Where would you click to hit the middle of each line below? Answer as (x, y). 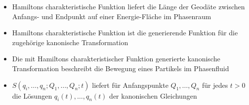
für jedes (215, 85)
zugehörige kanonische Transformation (70, 42)
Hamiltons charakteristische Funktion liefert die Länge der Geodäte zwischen (128, 6)
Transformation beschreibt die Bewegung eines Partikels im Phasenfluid (121, 68)
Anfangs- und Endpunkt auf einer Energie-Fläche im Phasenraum (112, 16)
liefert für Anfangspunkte (130, 85)
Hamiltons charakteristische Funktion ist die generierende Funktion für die (125, 33)
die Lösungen (32, 95)
